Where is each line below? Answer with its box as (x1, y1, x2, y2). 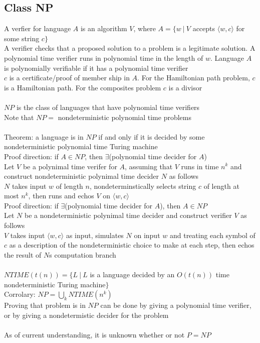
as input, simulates (66, 230, 124, 240)
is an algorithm (80, 23, 127, 34)
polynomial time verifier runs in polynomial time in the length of (4, 52, 203, 63)
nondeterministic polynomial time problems (58, 111, 191, 122)
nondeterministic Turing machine (4, 279, 106, 289)
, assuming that (125, 161, 173, 171)
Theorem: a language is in (4, 131, 84, 142)
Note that (4, 111, 34, 122)
